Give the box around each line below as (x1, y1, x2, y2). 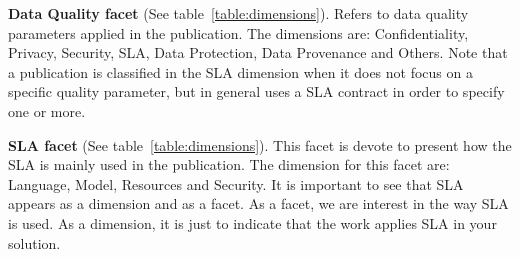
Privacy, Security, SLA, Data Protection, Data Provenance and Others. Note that (8, 42, 508, 63)
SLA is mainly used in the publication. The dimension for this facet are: (8, 154, 450, 175)
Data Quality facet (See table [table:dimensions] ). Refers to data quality (8, 3, 469, 23)
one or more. (8, 100, 86, 121)
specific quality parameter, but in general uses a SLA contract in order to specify (8, 81, 505, 102)
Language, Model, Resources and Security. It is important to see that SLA (8, 173, 464, 194)
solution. (8, 232, 61, 253)
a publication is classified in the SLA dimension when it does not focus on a (8, 61, 473, 82)
